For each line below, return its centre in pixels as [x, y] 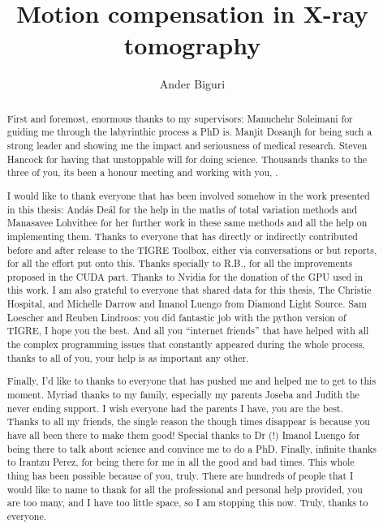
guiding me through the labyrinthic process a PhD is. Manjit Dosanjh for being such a [189, 132]
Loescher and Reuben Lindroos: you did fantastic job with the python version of [176, 317]
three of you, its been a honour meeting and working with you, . [142, 172]
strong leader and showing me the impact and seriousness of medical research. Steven [187, 146]
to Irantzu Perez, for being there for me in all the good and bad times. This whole [181, 462]
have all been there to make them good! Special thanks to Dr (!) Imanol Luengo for [183, 434]
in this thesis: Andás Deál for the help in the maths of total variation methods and [182, 209]
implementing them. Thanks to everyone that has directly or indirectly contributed [182, 236]
